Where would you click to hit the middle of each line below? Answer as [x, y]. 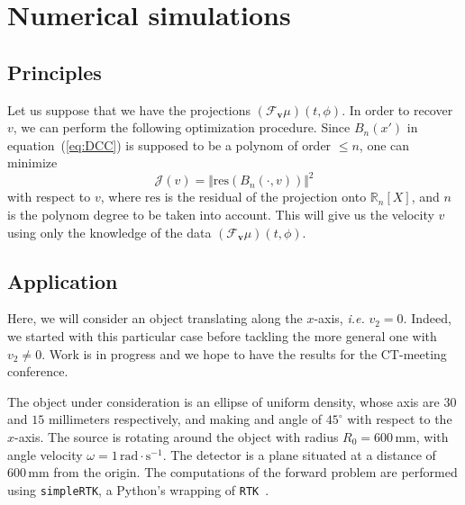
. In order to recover [397, 109]
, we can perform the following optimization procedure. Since [182, 127]
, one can [384, 144]
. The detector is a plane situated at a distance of [299, 454]
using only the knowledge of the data [109, 232]
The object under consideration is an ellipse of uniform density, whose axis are [223, 401]
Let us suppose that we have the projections [129, 109]
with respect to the [400, 419]
